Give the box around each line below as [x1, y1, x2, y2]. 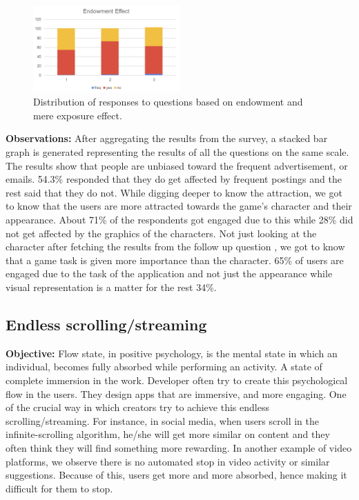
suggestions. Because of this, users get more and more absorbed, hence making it [6, 468, 347, 482]
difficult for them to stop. [6, 481, 113, 495]
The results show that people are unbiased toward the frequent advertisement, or [6, 158, 348, 172]
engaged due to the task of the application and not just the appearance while [6, 266, 333, 281]
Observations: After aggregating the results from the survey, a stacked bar [6, 131, 328, 146]
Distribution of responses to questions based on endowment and [33, 94, 303, 109]
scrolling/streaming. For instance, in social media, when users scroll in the [6, 413, 319, 428]
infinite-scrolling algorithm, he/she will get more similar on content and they [6, 427, 330, 441]
